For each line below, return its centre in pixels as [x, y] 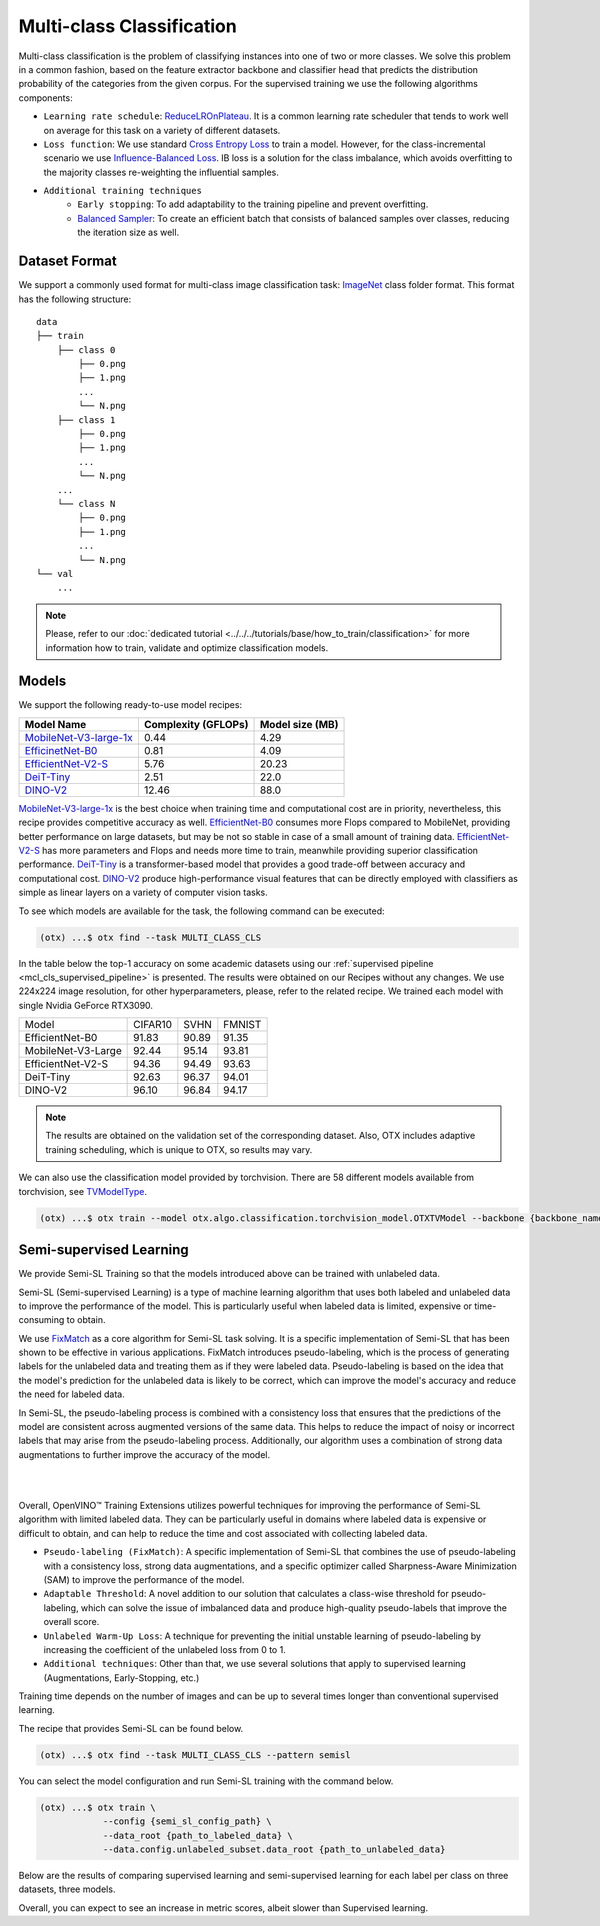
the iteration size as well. [128, 232]
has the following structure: [75, 299]
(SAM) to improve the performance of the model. [144, 1579]
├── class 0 [86, 349]
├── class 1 [86, 419]
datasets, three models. [67, 1889]
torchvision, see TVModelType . [82, 1191]
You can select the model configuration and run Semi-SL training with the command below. [206, 1781]
